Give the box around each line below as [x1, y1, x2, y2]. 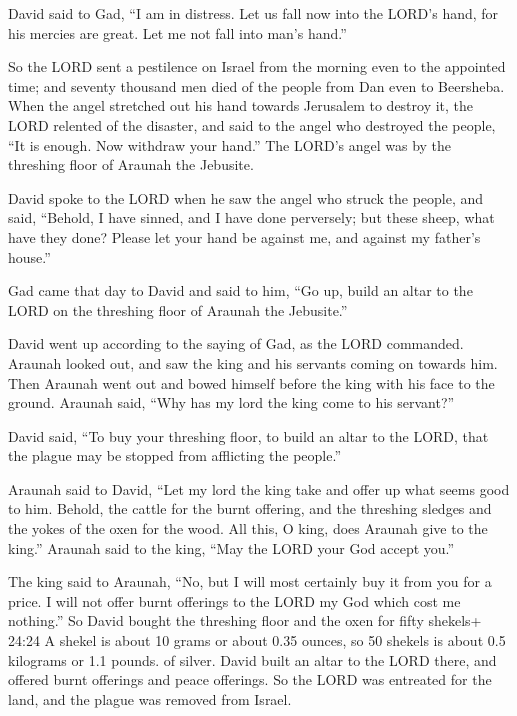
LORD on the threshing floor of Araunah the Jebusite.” [8, 299, 348, 320]
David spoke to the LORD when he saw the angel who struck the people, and [8, 187, 484, 208]
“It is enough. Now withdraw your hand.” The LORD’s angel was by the [8, 134, 452, 155]
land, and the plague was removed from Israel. [8, 688, 292, 709]
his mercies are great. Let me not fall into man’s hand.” [8, 22, 347, 43]
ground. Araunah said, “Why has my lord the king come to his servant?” [8, 392, 455, 413]
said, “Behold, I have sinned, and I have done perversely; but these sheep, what [8, 207, 495, 228]
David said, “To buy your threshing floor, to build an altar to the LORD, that [8, 425, 489, 446]
